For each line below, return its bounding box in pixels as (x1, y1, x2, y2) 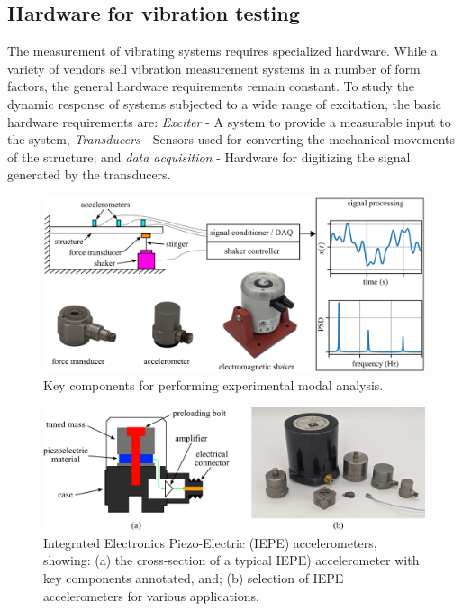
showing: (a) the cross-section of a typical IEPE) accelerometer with (43, 551, 420, 570)
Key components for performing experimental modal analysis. (43, 375, 384, 394)
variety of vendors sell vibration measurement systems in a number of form (7, 59, 421, 78)
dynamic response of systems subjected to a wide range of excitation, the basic (7, 94, 442, 113)
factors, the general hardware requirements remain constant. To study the (7, 77, 415, 96)
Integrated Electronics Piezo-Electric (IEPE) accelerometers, (43, 533, 377, 552)
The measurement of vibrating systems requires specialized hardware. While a (7, 41, 438, 60)
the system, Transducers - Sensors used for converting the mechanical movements (7, 130, 455, 149)
